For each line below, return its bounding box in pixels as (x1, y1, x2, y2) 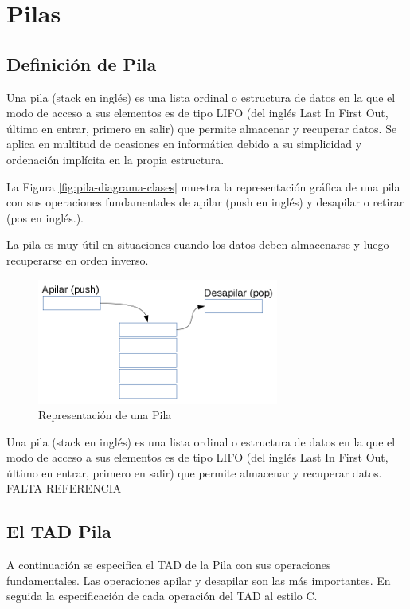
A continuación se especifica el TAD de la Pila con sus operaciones (6, 556, 331, 573)
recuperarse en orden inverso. (6, 251, 149, 268)
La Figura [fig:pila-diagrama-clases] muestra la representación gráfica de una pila (6, 178, 400, 194)
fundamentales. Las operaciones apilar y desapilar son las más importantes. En (6, 572, 391, 588)
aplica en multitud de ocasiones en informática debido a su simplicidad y (6, 136, 362, 152)
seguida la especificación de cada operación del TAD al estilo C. (6, 587, 318, 604)
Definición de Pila (6, 51, 157, 76)
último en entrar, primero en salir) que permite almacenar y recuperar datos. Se (6, 120, 397, 136)
